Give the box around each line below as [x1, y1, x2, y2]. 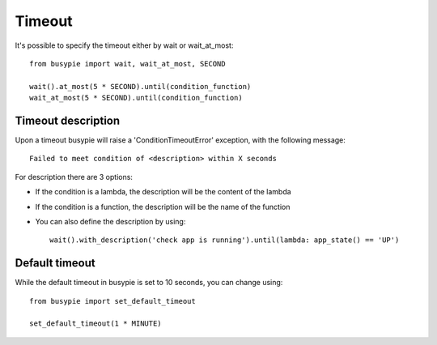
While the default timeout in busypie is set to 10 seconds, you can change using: [15, 278, 283, 287]
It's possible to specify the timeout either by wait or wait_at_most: [15, 40, 234, 50]
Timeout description [15, 113, 121, 127]
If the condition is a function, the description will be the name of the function [35, 202, 291, 211]
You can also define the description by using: [35, 216, 186, 226]
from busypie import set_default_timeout [29, 296, 196, 305]
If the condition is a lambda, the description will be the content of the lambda [35, 187, 291, 197]
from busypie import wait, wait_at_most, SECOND [29, 59, 226, 68]
